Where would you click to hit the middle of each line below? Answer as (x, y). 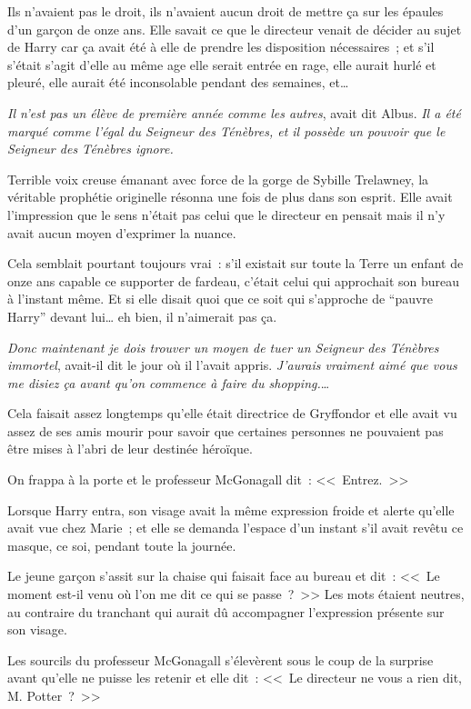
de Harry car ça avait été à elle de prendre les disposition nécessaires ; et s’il (221, 47)
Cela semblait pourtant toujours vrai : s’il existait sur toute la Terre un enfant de (235, 263)
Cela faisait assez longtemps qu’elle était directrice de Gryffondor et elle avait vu (232, 413)
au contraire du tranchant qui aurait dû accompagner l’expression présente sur (226, 611)
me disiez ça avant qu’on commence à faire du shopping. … (169, 382)
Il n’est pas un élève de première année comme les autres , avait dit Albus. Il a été (234, 112)
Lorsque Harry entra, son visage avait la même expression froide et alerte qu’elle (231, 509)
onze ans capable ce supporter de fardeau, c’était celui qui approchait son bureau (234, 280)
